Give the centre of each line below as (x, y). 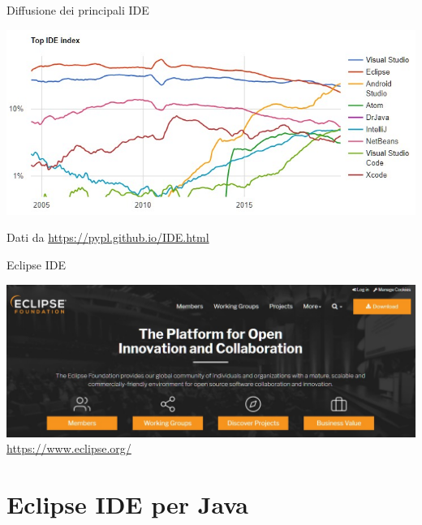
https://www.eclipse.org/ (69, 448)
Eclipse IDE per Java (128, 503)
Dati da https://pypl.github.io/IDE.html (108, 237)
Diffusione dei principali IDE (78, 10)
